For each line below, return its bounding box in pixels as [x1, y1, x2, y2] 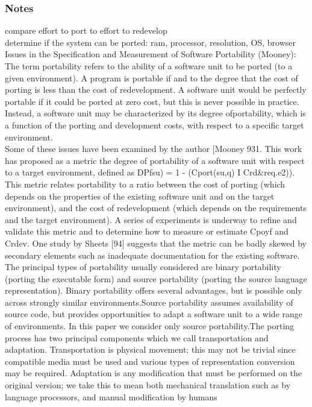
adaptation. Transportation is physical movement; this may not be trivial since [5, 343, 296, 356]
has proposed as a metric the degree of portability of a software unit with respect [5, 154, 305, 166]
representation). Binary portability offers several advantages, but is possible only [5, 284, 302, 297]
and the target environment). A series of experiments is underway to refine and [5, 213, 297, 226]
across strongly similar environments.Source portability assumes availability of [5, 295, 293, 308]
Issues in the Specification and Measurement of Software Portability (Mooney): [5, 48, 296, 60]
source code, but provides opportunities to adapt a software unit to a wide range [5, 308, 303, 320]
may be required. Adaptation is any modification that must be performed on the [5, 367, 302, 379]
